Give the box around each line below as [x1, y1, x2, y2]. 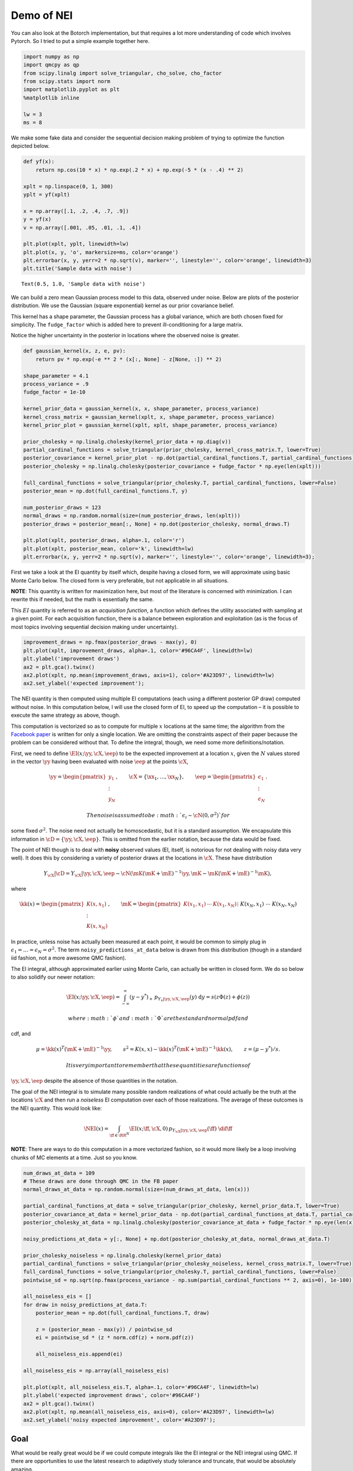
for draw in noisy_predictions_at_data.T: [23, 1301, 148, 1308]
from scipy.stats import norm [23, 78, 111, 85]
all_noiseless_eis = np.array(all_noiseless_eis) [23, 1367, 169, 1374]
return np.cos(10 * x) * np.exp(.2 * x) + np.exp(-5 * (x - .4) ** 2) [35, 167, 244, 173]
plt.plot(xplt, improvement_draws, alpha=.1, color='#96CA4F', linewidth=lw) [23, 647, 253, 654]
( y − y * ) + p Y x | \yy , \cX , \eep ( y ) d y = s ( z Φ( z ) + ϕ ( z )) [129, 993, 250, 1003]
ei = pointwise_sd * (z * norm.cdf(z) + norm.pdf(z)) [35, 1334, 194, 1341]
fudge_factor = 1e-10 [23, 389, 86, 395]
